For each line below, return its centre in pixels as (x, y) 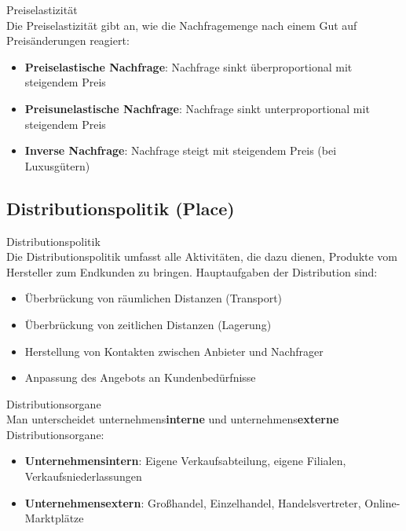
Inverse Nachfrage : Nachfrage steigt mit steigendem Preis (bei (181, 150)
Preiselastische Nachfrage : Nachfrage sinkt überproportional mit (188, 66)
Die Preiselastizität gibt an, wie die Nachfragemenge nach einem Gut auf (182, 25)
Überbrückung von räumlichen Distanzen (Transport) (154, 298)
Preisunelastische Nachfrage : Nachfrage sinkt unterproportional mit (197, 108)
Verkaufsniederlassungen (83, 476)
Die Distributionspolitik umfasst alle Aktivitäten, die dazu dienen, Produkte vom (202, 256)
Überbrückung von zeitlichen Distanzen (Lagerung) (148, 324)
